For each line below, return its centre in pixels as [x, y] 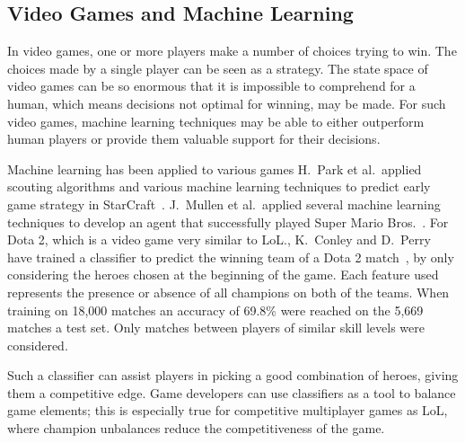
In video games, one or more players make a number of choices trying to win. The [232, 51]
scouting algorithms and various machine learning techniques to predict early [219, 186]
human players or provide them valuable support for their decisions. [194, 139]
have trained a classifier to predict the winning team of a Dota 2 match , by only [231, 257]
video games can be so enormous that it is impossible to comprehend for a [211, 86]
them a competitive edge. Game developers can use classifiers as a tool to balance [232, 392]
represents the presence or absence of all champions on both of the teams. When [228, 292]
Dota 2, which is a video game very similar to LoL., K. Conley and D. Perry [219, 239]
